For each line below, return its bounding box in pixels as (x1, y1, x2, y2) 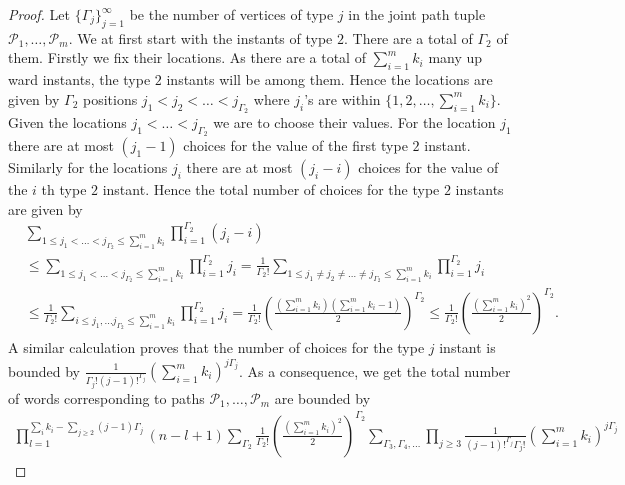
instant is (439, 336, 496, 357)
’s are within (304, 88, 381, 109)
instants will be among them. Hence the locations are (166, 69, 493, 90)
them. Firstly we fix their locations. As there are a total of (8, 47, 366, 68)
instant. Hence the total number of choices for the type (102, 179, 440, 200)
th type (41, 179, 87, 200)
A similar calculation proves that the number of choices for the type (8, 336, 425, 357)
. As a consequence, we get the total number (238, 360, 511, 380)
